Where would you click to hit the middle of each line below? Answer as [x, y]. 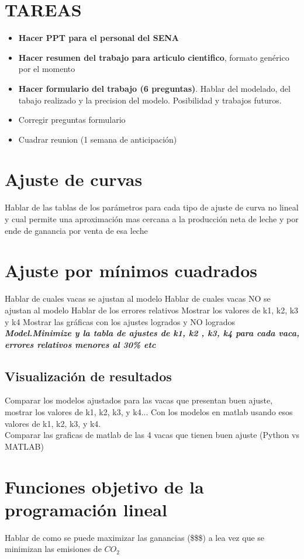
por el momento [47, 69]
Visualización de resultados [88, 376]
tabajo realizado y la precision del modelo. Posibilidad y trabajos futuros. [150, 100]
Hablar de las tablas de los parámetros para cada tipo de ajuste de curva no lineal [152, 207]
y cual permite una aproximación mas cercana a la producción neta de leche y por [152, 219]
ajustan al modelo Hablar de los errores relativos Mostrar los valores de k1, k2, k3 [152, 310]
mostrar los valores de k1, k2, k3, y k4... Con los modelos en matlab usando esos [149, 412]
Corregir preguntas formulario [72, 120]
